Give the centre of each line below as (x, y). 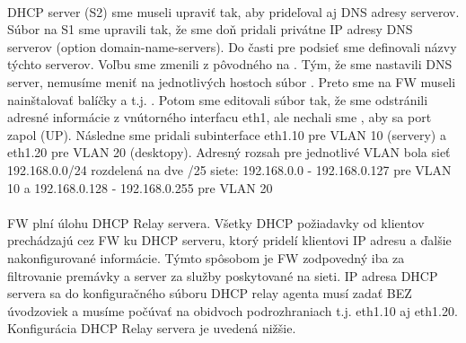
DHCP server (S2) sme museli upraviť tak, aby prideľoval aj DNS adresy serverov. (233, 11)
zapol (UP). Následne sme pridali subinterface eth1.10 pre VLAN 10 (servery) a (227, 134)
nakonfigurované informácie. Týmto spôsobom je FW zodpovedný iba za (206, 257)
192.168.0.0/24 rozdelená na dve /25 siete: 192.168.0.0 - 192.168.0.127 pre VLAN (229, 169)
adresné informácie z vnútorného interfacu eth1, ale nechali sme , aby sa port (220, 117)
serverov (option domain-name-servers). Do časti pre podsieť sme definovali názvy (232, 46)
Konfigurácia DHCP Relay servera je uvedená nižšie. (152, 328)
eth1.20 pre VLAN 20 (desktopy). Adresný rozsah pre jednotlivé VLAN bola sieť (229, 152)
